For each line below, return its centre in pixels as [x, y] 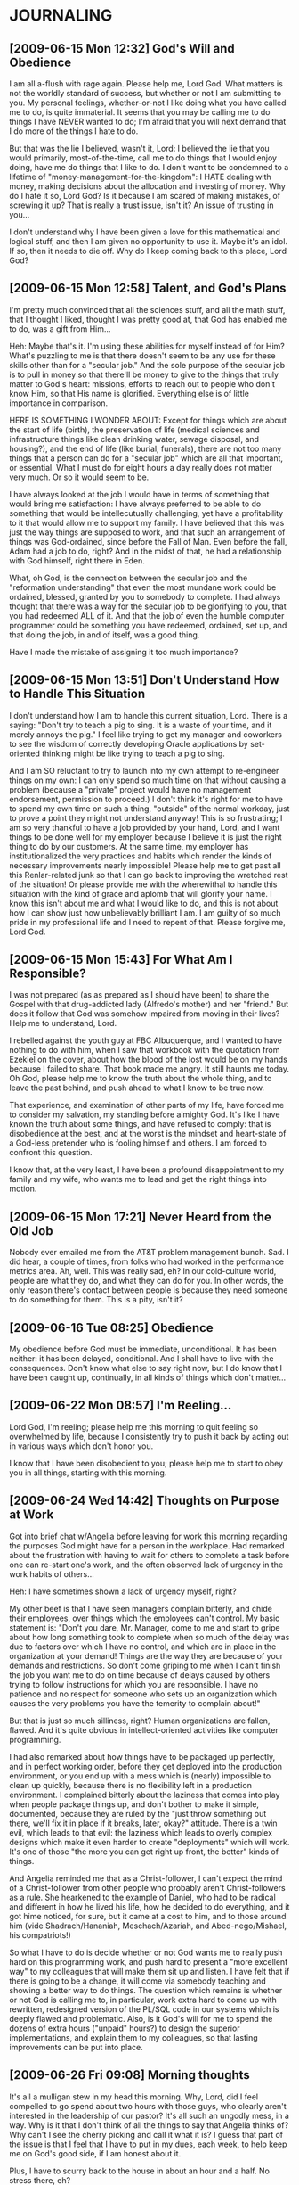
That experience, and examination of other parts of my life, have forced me [147, 1105]
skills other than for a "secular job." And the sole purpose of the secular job [147, 365]
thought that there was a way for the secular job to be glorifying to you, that [148, 606]
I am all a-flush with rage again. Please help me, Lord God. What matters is [146, 84]
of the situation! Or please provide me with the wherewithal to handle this [143, 884]
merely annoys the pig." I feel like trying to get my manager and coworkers [146, 734]
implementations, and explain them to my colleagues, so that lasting [133, 2037]
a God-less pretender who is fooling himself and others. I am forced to [138, 1143]
